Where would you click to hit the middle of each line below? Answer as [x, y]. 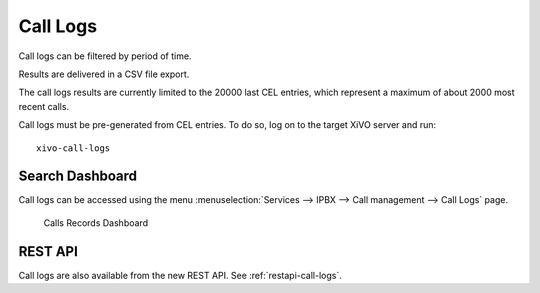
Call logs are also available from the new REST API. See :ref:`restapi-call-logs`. [180, 275]
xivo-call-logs [73, 148]
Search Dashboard [78, 176]
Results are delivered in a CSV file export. [104, 74]
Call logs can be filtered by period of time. [105, 56]
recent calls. [44, 106]
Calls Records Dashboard [96, 222]
